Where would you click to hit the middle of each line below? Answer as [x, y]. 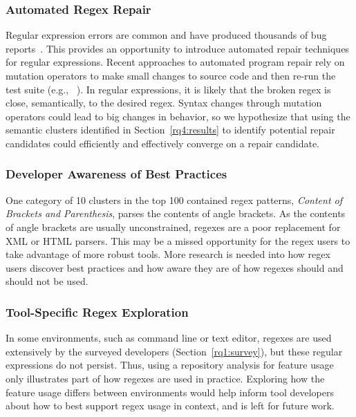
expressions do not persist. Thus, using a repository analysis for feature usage [170, 365]
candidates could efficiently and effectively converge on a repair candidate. [163, 143]
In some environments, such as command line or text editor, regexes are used [169, 338]
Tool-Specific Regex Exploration [97, 312]
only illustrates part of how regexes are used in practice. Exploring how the [165, 378]
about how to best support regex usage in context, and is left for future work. [170, 406]
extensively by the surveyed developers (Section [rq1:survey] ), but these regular [174, 351]
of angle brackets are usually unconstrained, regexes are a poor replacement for [173, 226]
